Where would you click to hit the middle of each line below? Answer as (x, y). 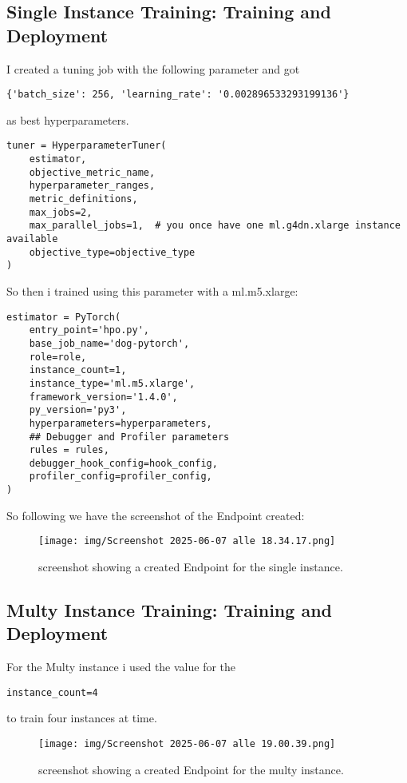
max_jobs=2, (61, 212)
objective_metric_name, (92, 172)
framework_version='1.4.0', (103, 397)
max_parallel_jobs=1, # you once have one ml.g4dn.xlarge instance (215, 226)
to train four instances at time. (82, 718)
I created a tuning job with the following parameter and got (153, 68)
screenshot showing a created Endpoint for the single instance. (191, 567)
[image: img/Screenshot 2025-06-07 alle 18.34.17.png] (187, 541)
